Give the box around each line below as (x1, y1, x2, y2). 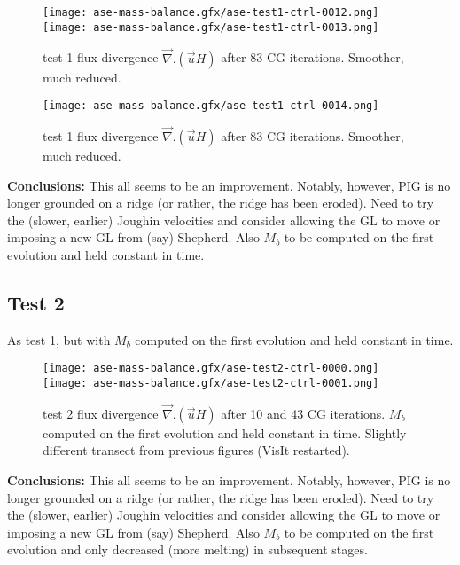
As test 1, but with (7, 330, 111, 349)
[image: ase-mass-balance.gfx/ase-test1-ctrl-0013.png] (43, 20, 379, 34)
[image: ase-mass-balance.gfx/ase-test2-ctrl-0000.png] (43, 362, 379, 375)
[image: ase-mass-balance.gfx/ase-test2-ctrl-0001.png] (43, 377, 379, 390)
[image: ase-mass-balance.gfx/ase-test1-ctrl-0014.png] (43, 99, 379, 113)
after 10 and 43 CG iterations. (221, 404, 386, 422)
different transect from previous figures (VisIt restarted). (43, 441, 350, 459)
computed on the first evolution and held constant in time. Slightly (43, 423, 407, 442)
